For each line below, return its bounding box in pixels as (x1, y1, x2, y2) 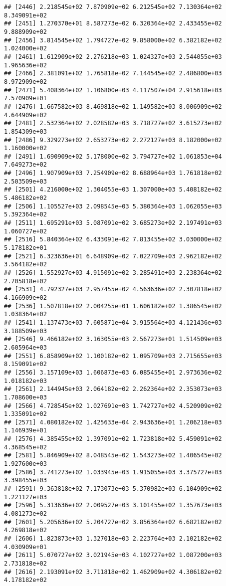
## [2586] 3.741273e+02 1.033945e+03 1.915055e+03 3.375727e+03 (4, 468, 222, 476)
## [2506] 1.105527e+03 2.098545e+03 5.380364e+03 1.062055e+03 (4, 202, 222, 210)
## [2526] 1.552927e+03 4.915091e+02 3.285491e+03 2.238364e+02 (4, 269, 222, 276)
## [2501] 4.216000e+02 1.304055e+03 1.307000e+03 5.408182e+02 (4, 186, 222, 194)
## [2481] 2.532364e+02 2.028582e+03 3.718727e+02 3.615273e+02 (4, 120, 222, 127)
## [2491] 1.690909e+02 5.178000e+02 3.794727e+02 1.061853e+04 (4, 153, 222, 160)
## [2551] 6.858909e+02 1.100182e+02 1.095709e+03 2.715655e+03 (4, 352, 222, 360)
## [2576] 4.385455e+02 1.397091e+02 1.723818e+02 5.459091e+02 (4, 435, 222, 443)
